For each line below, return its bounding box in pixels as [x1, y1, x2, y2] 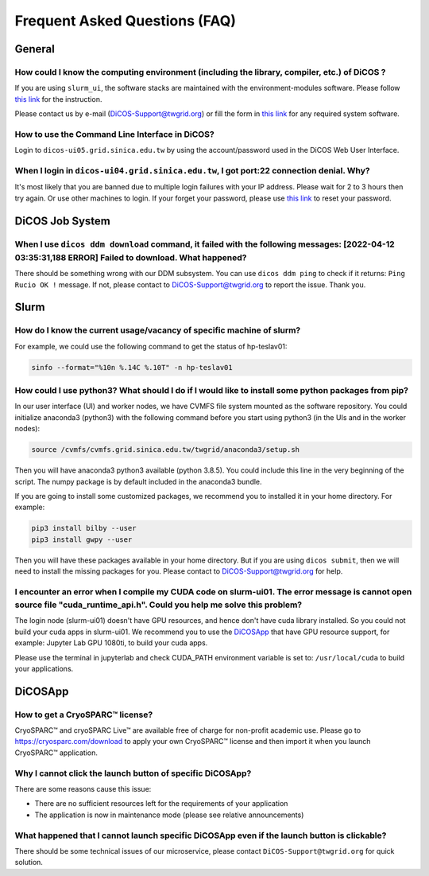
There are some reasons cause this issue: [14, 785, 152, 794]
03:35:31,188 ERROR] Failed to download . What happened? [14, 251, 247, 263]
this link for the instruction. [14, 94, 102, 103]
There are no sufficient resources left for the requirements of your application [34, 799, 288, 808]
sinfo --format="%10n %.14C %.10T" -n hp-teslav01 [31, 363, 234, 372]
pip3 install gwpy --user [31, 535, 133, 544]
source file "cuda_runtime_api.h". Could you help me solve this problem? [14, 599, 303, 610]
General [14, 42, 56, 56]
